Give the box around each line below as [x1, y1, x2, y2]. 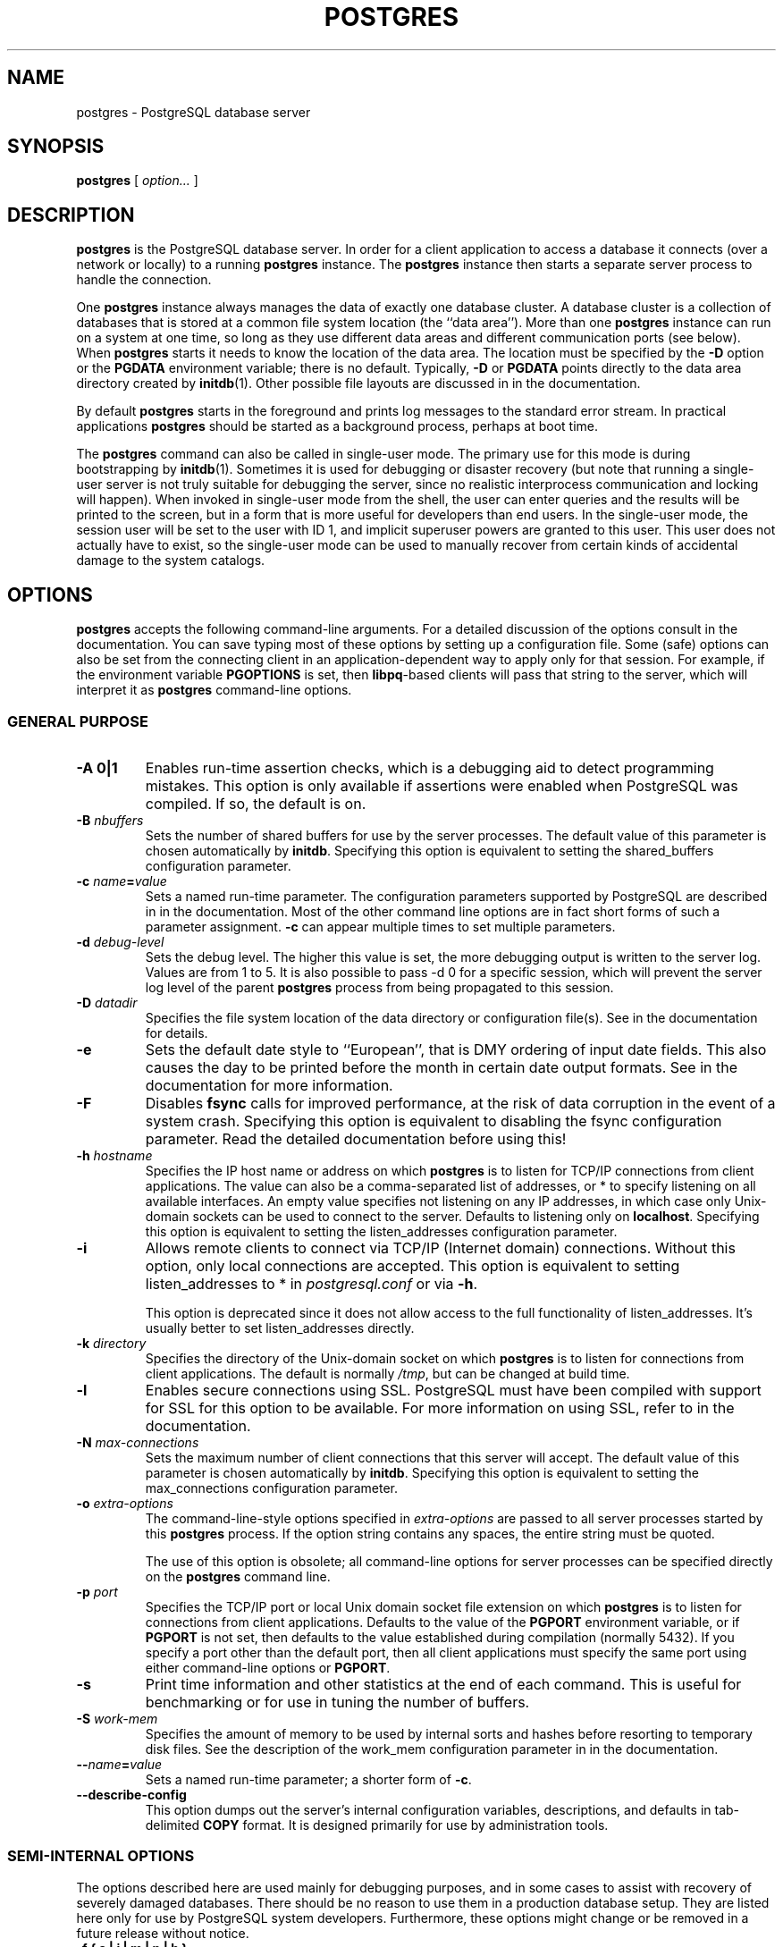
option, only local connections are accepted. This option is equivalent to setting [145, 1256, 680, 1275]
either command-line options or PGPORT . [145, 1659, 391, 1675]
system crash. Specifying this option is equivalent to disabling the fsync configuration [145, 1111, 722, 1130]
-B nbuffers [76, 812, 144, 828]
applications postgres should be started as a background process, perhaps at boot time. [76, 418, 599, 434]
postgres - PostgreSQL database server [76, 104, 311, 120]
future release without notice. [76, 1925, 249, 1941]
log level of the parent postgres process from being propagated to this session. [145, 979, 614, 995]
